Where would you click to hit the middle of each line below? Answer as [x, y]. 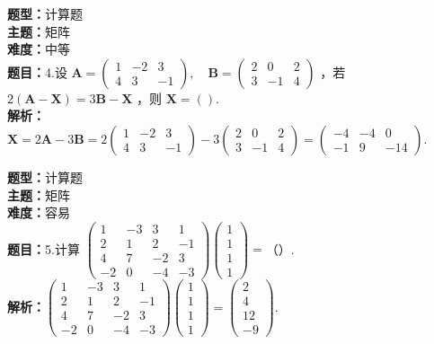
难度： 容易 [39, 212]
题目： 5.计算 [44, 248]
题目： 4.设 [37, 71]
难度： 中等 [39, 49]
